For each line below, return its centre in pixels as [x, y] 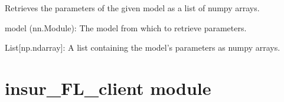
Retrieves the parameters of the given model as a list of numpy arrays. [132, 8]
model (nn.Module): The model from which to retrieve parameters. [126, 27]
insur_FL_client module [108, 88]
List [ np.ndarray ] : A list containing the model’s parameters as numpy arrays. [143, 47]
